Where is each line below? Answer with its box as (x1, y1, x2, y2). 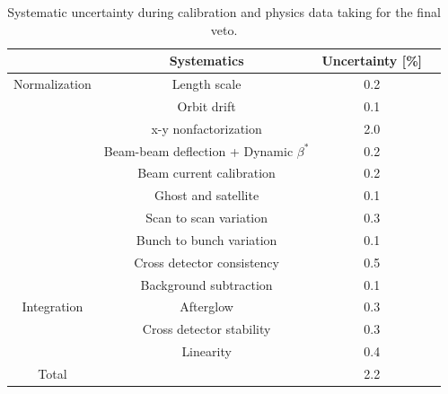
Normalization (13, 74, 92, 93)
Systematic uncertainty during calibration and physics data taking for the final (7, 3, 441, 21)
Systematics (169, 51, 244, 70)
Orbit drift (177, 96, 236, 115)
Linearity (181, 342, 232, 361)
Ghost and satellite (154, 186, 259, 205)
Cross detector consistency (134, 252, 279, 271)
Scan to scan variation (145, 208, 268, 227)
